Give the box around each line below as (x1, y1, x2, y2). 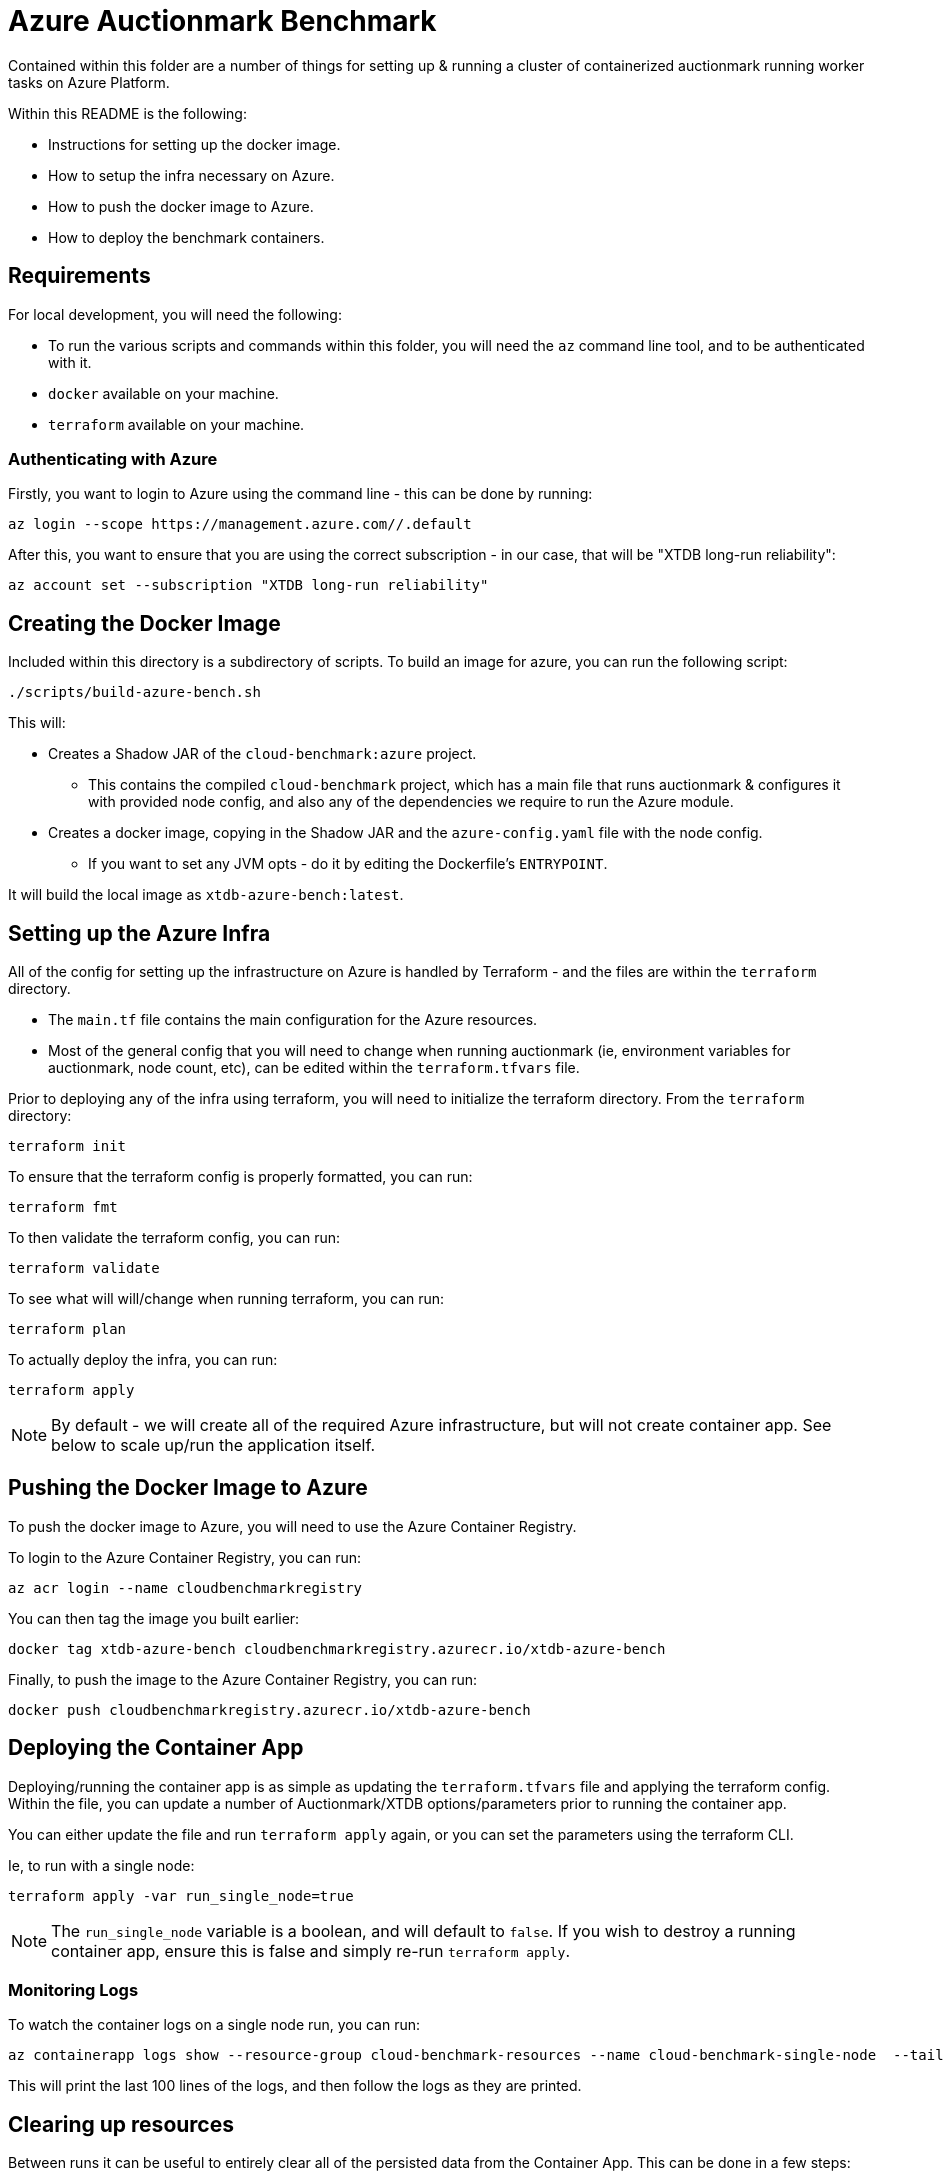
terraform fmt (8, 1199, 118, 1216)
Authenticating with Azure (8, 448, 218, 469)
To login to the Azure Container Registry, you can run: (8, 1548, 362, 1566)
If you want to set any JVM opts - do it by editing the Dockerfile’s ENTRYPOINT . (88, 855, 608, 873)
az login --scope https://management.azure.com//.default (8, 516, 472, 533)
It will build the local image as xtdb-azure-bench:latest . (8, 886, 404, 904)
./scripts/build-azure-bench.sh (8, 684, 261, 701)
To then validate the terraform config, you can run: (8, 1229, 341, 1247)
